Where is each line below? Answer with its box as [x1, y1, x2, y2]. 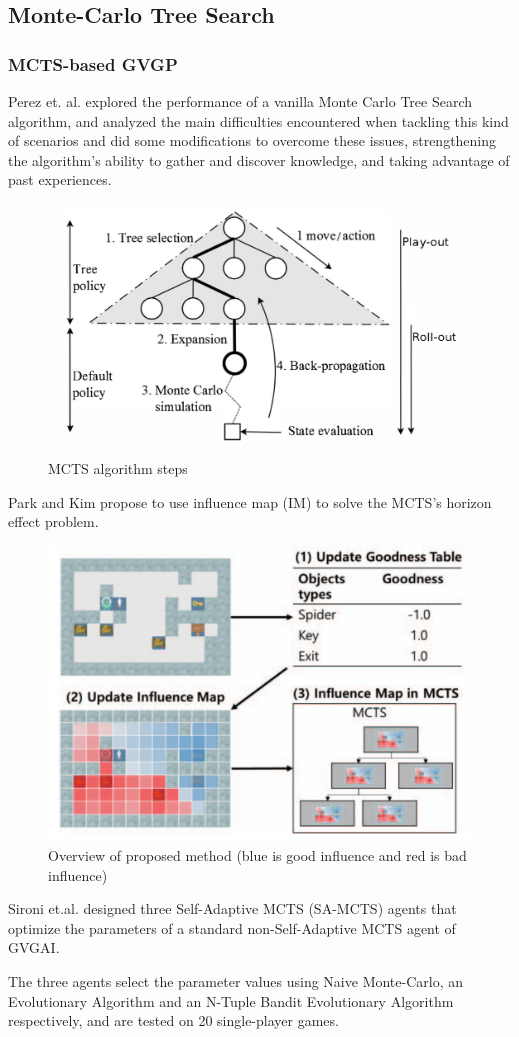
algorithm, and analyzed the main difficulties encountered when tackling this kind [8, 110, 509, 131]
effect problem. [8, 511, 99, 532]
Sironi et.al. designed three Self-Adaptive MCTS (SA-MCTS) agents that [8, 898, 457, 919]
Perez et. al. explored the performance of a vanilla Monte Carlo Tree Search [8, 91, 473, 111]
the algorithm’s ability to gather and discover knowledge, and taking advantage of [8, 149, 510, 170]
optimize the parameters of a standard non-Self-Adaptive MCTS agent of [8, 917, 456, 938]
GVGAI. [8, 937, 60, 958]
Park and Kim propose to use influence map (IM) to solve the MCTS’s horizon [8, 491, 492, 512]
